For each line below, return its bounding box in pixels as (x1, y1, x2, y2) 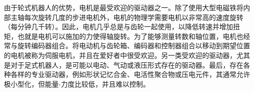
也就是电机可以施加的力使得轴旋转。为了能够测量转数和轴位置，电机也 (17, 31, 243, 41)
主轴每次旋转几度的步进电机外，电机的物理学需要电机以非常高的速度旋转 (10, 12, 243, 22)
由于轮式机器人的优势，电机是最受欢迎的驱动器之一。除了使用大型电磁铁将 (4, 2, 243, 12)
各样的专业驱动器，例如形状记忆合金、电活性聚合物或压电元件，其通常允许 (10, 69, 250, 79)
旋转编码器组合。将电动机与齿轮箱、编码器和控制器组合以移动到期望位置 (17, 40, 250, 51)
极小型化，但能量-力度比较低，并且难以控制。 (4, 78, 150, 89)
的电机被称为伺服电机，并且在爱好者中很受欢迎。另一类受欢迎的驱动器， (4, 50, 236, 60)
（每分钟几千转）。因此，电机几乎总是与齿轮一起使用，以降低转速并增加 (4, 21, 233, 32)
